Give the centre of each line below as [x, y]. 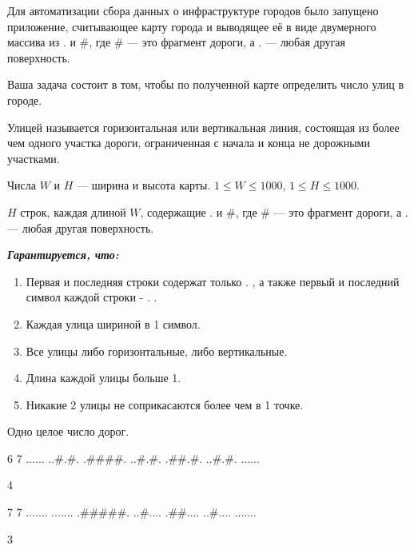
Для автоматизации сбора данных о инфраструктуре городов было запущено [193, 10]
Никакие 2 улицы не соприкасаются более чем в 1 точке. [165, 404]
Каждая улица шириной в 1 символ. [113, 323]
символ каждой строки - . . [92, 297]
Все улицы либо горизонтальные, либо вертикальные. [157, 351]
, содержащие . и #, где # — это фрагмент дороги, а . [274, 211]
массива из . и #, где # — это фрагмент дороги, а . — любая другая [176, 42]
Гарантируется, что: [63, 255]
